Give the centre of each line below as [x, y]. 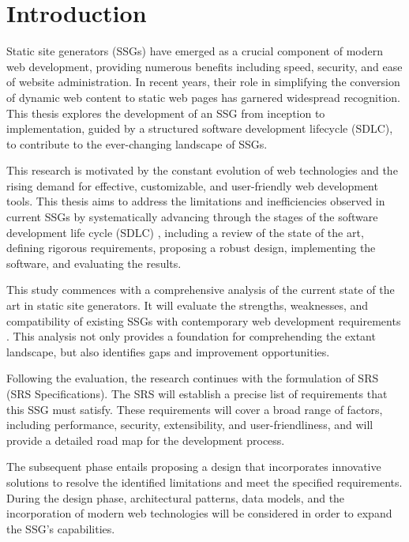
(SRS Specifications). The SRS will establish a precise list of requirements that [197, 393]
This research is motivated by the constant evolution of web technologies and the [202, 170]
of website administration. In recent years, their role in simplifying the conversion [203, 82]
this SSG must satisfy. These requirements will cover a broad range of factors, [195, 409]
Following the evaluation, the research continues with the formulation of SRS [193, 378]
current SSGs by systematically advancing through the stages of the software [192, 217]
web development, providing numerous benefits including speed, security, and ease [204, 66]
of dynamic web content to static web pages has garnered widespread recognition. [203, 97]
